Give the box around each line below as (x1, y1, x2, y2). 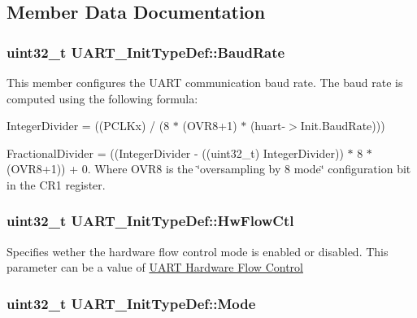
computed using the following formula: (7, 89, 198, 107)
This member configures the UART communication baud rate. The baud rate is (7, 74, 403, 90)
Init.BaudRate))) (300, 117, 385, 134)
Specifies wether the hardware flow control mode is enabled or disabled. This (7, 242, 389, 259)
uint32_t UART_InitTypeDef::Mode (7, 293, 256, 313)
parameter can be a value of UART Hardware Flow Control (7, 259, 303, 276)
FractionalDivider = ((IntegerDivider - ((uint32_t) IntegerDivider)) (7, 144, 344, 161)
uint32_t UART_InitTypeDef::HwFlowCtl (7, 211, 294, 231)
